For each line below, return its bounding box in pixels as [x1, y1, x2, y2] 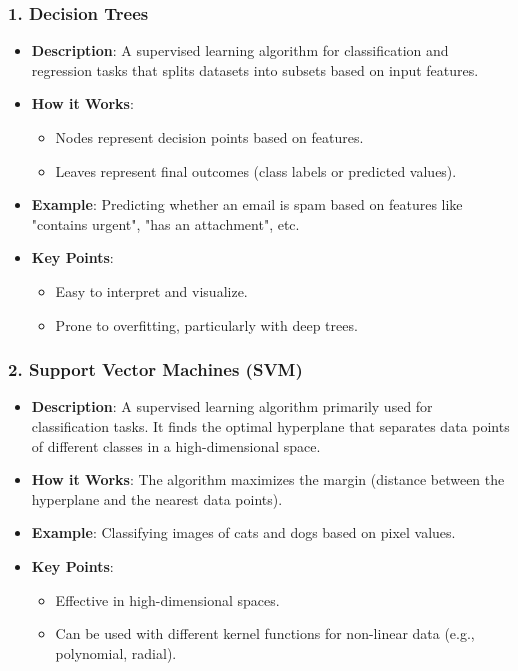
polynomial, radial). [55, 642, 177, 663]
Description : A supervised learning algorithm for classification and [31, 40, 449, 61]
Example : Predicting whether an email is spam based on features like [31, 194, 463, 215]
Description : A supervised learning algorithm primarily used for [31, 396, 433, 417]
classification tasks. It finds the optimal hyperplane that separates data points [31, 415, 510, 436]
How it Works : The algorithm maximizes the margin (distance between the [31, 469, 505, 490]
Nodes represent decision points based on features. [55, 127, 364, 147]
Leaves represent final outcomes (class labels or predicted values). [55, 160, 457, 181]
